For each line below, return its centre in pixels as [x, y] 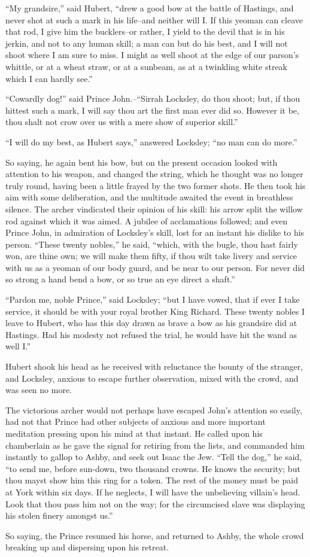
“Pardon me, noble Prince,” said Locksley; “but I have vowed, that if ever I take [153, 299]
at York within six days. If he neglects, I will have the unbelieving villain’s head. [153, 491]
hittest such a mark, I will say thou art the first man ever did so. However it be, [152, 110]
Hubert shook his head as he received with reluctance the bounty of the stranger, [154, 366]
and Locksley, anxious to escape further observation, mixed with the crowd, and [152, 378]
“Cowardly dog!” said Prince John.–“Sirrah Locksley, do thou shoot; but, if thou [153, 98]
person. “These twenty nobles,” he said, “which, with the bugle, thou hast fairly [152, 244]
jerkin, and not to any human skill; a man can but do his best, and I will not [147, 43]
